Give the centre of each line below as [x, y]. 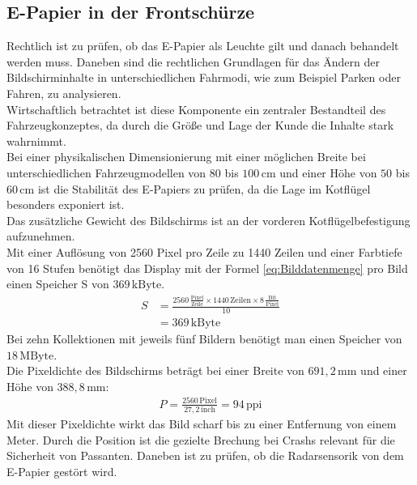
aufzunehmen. [41, 236]
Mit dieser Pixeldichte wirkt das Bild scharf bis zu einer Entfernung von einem [202, 424]
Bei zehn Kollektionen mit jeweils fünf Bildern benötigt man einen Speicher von [204, 338]
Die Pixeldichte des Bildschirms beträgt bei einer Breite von [155, 370]
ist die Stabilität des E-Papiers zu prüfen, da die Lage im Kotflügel [204, 188]
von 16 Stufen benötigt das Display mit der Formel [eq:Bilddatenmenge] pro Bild [207, 268]
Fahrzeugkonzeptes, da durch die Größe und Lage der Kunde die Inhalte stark [200, 125]
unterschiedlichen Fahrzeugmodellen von [106, 172]
